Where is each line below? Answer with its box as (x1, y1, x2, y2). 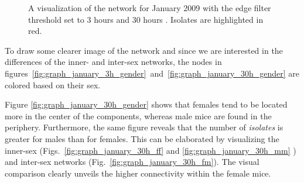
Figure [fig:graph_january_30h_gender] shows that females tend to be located (5, 98, 288, 111)
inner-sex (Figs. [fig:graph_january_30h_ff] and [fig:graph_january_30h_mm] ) (5, 144, 296, 156)
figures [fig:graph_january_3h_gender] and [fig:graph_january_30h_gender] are (5, 67, 300, 79)
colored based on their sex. (5, 78, 101, 91)
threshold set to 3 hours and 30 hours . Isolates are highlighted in (28, 13, 264, 25)
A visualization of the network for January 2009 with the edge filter (28, 2, 271, 13)
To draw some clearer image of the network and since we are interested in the (5, 44, 283, 56)
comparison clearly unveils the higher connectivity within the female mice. (5, 167, 271, 179)
